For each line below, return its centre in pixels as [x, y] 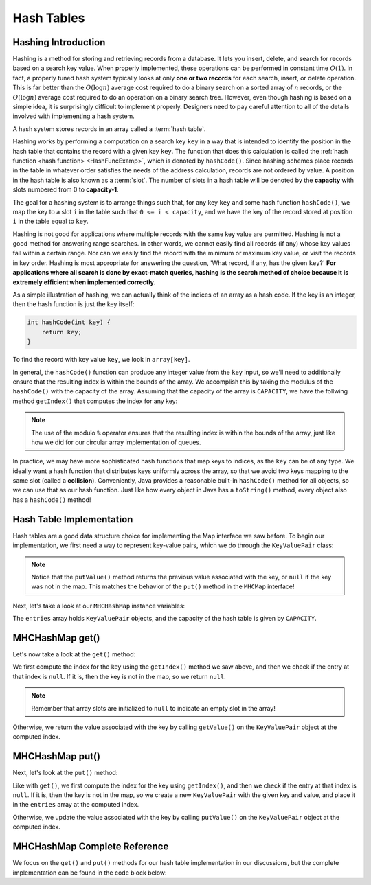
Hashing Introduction [59, 42]
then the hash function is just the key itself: [74, 304]
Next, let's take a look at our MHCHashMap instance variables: [99, 606]
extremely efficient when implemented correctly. [84, 282]
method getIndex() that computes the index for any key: [95, 401]
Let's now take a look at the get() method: [74, 654]
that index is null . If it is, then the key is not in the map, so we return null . [119, 676]
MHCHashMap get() [56, 637]
